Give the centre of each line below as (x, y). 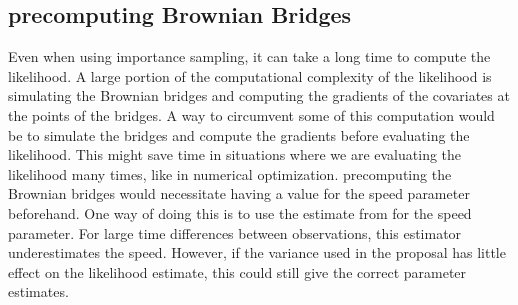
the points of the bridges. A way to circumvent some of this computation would (251, 114)
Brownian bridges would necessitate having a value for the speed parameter (239, 193)
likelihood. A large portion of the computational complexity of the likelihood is (250, 75)
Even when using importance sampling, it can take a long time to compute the (249, 56)
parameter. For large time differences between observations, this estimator (235, 232)
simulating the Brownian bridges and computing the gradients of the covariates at (259, 95)
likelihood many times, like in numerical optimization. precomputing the (230, 173)
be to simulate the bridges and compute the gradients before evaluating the (239, 134)
